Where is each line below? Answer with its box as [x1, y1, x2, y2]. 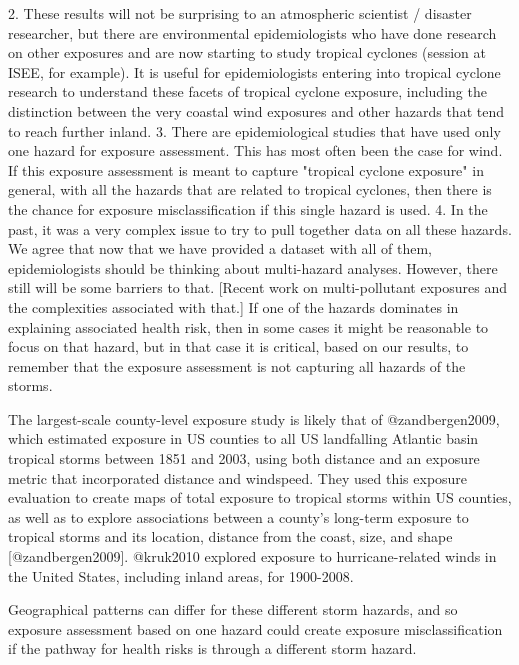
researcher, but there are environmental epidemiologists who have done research [8, 22, 497, 43]
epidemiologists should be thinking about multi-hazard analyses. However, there [8, 257, 498, 278]
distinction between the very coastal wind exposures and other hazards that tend [8, 100, 504, 121]
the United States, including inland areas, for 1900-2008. [8, 565, 354, 586]
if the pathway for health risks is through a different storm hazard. [8, 638, 417, 659]
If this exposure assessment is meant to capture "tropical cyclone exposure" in [8, 159, 484, 180]
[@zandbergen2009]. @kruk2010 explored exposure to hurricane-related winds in [8, 546, 497, 567]
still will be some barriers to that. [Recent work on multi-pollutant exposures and [8, 277, 507, 298]
